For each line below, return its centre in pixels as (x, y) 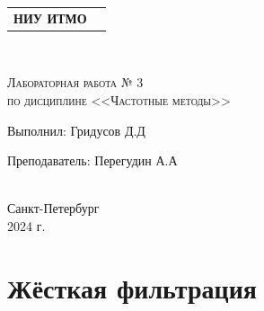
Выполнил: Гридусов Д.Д (76, 130)
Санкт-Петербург (53, 208)
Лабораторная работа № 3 (75, 82)
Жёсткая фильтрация (132, 287)
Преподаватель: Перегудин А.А (92, 160)
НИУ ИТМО (50, 18)
